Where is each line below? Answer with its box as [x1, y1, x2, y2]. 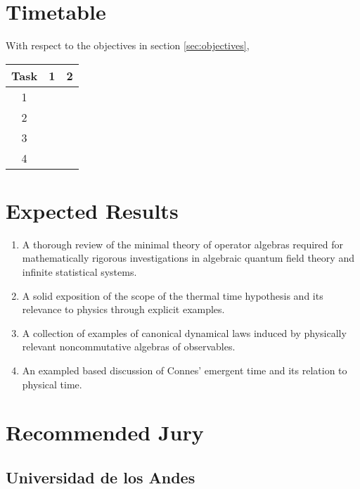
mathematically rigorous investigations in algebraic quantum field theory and [22, 250, 354, 265]
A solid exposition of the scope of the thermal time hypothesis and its [22, 288, 323, 303]
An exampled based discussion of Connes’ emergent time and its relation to [22, 363, 347, 377]
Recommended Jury [6, 418, 204, 447]
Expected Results [6, 196, 179, 224]
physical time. [22, 376, 82, 391]
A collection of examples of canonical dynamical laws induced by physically [22, 325, 347, 340]
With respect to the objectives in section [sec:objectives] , [6, 38, 250, 53]
